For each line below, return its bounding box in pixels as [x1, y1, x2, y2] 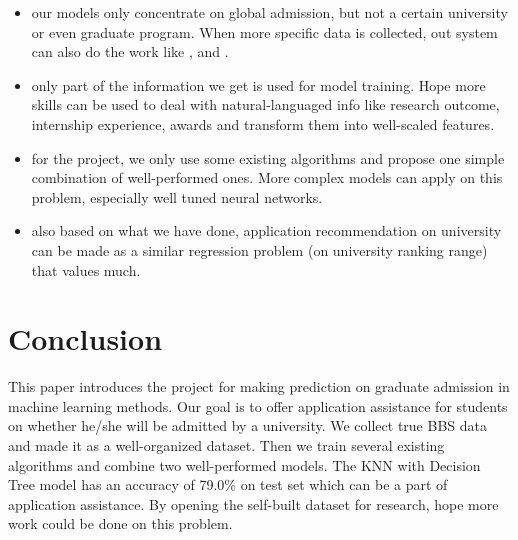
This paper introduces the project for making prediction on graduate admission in [8, 376, 510, 397]
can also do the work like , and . [31, 41, 229, 62]
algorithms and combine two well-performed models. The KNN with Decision [8, 454, 481, 475]
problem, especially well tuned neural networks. [31, 186, 323, 207]
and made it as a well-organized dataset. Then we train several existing [8, 435, 445, 456]
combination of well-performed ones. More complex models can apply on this [31, 167, 503, 188]
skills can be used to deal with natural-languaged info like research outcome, [31, 94, 500, 115]
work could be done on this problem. [8, 513, 233, 534]
